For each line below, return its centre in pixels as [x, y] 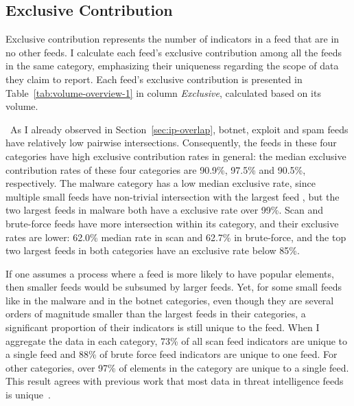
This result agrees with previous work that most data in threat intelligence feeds [175, 381]
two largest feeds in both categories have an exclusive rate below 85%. [153, 250]
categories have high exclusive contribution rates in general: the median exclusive [176, 156]
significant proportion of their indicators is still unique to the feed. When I [163, 327]
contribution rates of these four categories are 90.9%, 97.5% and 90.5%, [156, 169]
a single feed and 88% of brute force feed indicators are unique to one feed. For [172, 354]
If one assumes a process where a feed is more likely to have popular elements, [170, 273]
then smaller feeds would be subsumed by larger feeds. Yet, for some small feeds [174, 287]
